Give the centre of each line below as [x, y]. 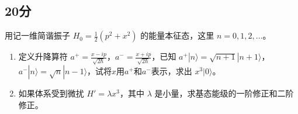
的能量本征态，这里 [177, 35]
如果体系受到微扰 [51, 93]
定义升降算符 [43, 56]
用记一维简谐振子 [37, 35]
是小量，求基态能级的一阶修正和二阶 [224, 93]
